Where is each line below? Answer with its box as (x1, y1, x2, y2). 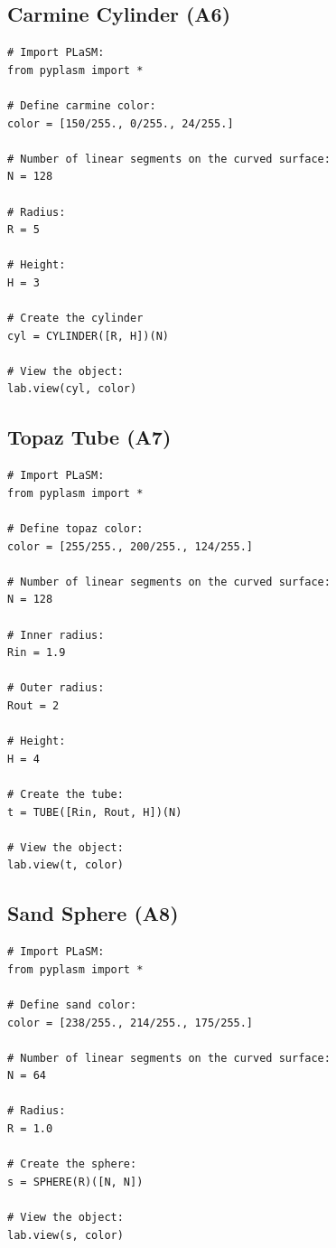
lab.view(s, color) (7, 1228, 124, 1242)
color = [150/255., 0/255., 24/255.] (7, 117, 234, 130)
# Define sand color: (7, 998, 137, 1011)
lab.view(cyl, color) (7, 382, 137, 396)
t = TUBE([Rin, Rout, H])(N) (7, 805, 182, 819)
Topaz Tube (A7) (7, 423, 172, 451)
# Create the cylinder (7, 312, 144, 325)
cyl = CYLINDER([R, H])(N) (7, 329, 169, 342)
